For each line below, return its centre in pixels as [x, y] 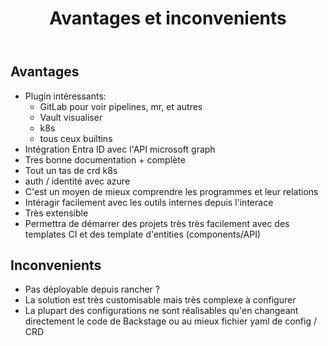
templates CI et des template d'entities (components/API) [143, 234]
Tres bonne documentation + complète [105, 159]
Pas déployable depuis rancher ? [92, 289]
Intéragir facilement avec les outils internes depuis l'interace [149, 202]
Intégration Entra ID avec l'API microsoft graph [120, 149]
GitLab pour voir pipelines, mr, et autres [121, 106]
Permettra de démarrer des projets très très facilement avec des [157, 223]
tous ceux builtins [76, 138]
